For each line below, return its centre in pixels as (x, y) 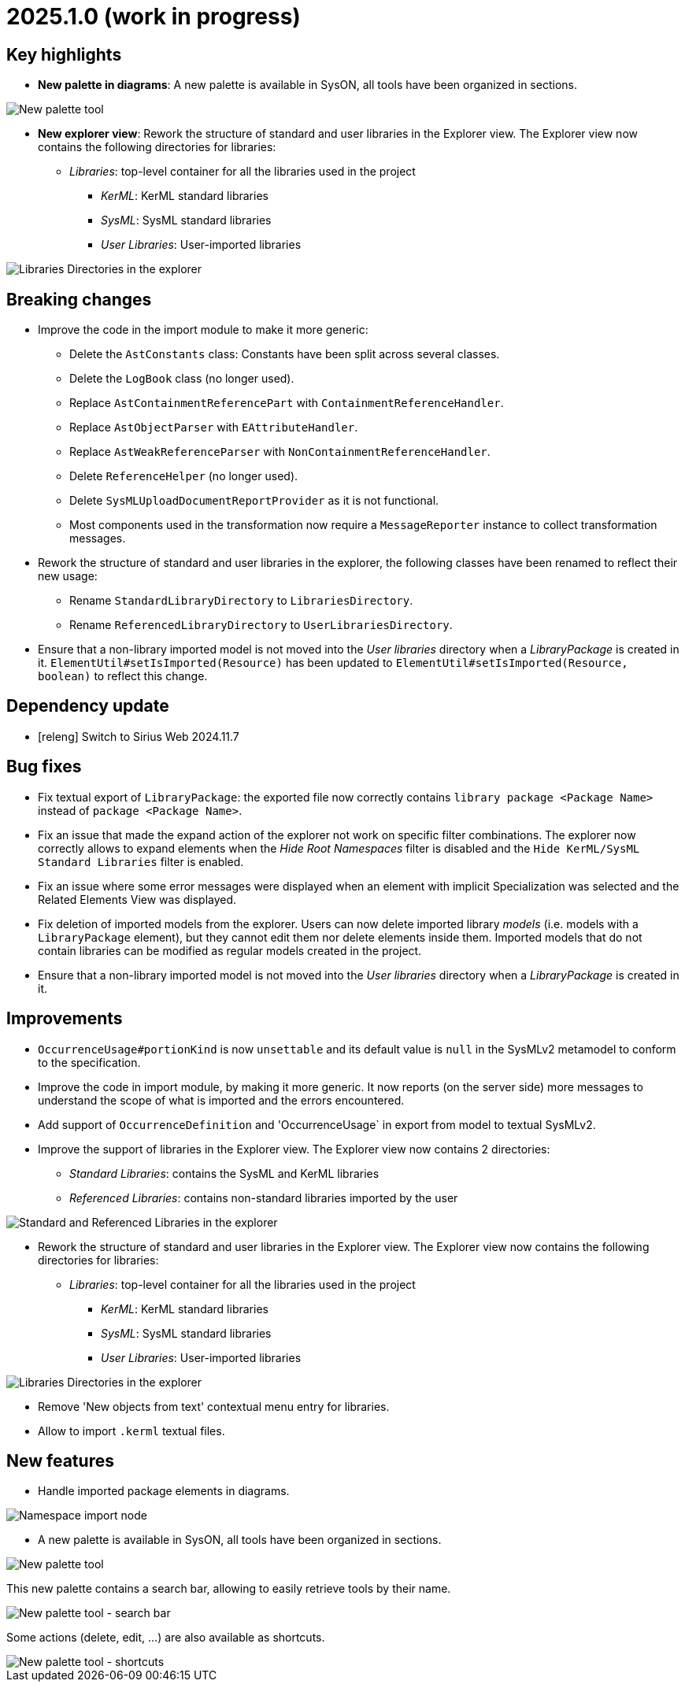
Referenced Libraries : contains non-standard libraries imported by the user (264, 1198)
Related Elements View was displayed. (137, 899)
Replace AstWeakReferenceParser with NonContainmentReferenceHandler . (280, 452)
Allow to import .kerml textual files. (131, 1431)
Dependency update (88, 706)
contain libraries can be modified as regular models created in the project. (230, 950)
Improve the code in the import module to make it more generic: (203, 330)
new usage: (68, 576)
